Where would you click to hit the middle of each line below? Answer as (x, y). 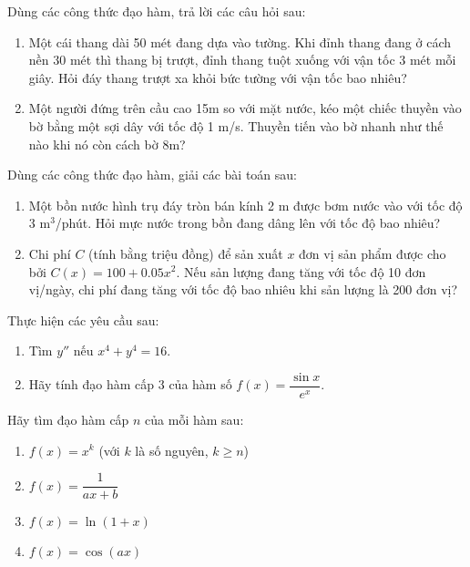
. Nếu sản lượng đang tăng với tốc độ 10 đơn (301, 271)
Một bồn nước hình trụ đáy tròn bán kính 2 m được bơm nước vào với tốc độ (245, 205)
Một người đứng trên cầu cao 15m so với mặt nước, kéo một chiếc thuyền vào (245, 108)
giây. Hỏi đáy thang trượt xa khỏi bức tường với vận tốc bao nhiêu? (218, 77)
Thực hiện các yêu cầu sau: (83, 320)
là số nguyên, (172, 450)
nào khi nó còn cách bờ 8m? (107, 144)
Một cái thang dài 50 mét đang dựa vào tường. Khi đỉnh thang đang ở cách (240, 41)
